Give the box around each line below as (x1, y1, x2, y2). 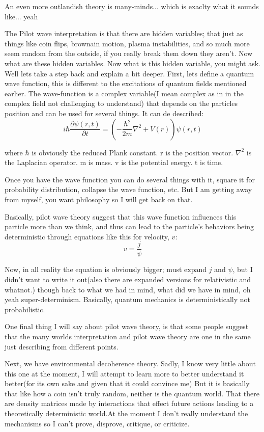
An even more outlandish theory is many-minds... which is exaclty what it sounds (5, 1, 259, 11)
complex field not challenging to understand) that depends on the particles (5, 98, 238, 109)
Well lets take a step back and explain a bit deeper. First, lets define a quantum (5, 68, 254, 78)
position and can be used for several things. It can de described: (5, 107, 204, 118)
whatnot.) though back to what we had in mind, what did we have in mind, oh (5, 284, 251, 294)
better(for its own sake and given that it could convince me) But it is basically (5, 378, 250, 389)
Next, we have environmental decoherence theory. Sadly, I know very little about (5, 358, 256, 369)
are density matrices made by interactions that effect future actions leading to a (5, 398, 254, 409)
